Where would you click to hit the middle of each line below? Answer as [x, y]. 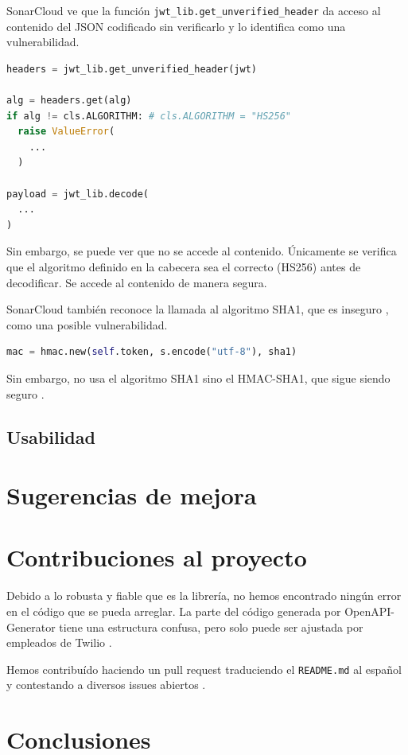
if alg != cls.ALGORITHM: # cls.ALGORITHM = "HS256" [149, 116]
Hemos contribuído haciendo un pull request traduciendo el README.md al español [204, 669]
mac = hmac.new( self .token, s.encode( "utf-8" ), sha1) [152, 352]
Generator [31, 627]
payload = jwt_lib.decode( [78, 194]
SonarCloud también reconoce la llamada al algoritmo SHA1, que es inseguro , [198, 309]
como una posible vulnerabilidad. [87, 324]
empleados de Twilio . [59, 642]
